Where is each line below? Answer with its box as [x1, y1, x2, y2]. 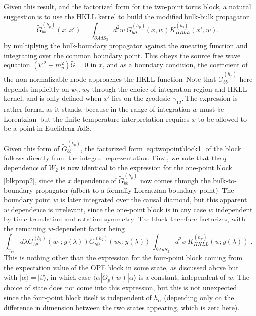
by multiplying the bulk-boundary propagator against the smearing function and [4, 40, 248, 51]
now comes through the [140, 175, 211, 185]
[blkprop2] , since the [4, 175, 66, 185]
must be [200, 104, 224, 114]
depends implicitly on [4, 83, 69, 94]
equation [4, 60, 30, 70]
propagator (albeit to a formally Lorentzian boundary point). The [35, 185, 234, 195]
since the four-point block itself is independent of [4, 292, 152, 303]
